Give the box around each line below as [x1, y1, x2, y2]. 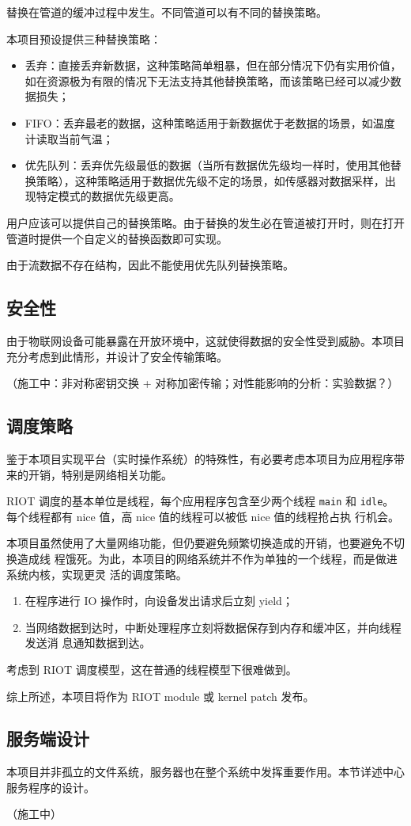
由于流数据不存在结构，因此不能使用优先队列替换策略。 [6, 257, 294, 273]
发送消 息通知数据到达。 [25, 634, 151, 651]
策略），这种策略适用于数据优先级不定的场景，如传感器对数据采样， [36, 172, 385, 188]
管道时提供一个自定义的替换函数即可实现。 [6, 230, 228, 246]
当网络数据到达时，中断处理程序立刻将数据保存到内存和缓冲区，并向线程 [25, 619, 402, 635]
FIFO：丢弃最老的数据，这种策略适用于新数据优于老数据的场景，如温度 [25, 114, 395, 131]
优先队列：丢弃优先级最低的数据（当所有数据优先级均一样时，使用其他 [25, 157, 390, 173]
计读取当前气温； [25, 130, 114, 147]
